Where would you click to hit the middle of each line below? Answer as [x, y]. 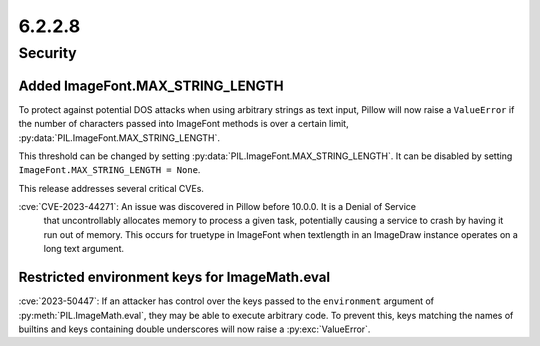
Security [47, 53]
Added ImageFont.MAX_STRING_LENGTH [151, 85]
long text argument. [84, 249]
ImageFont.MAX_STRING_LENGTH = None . [109, 170]
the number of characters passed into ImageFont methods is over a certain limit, [183, 124]
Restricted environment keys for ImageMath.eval [174, 277]
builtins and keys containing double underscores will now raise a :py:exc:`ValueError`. [194, 329]
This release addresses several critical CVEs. [111, 188]
